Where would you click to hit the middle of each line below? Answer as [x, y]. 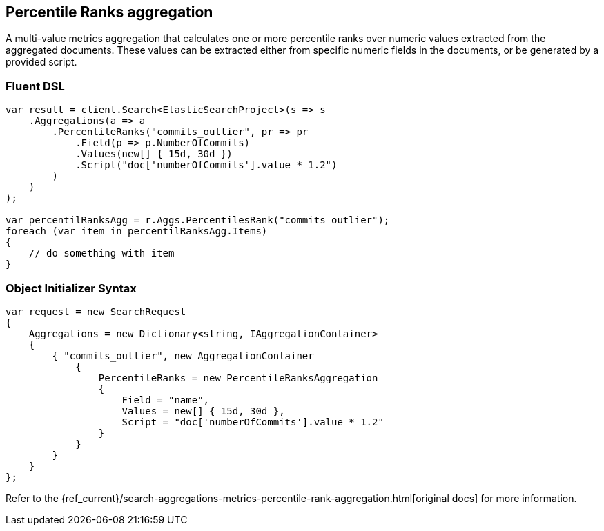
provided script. [41, 62]
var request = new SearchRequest [96, 311]
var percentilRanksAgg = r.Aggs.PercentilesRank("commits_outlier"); [198, 220]
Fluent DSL [35, 86]
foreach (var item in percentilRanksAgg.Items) [137, 231]
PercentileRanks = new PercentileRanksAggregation [238, 378]
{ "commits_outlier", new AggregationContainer [183, 355]
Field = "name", [166, 400]
